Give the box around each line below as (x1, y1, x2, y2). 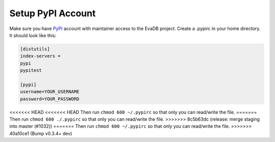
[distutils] (20, 46, 50, 52)
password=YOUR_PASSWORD (20, 96, 80, 102)
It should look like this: (9, 32, 57, 38)
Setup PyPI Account (9, 8, 96, 19)
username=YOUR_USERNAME (20, 89, 80, 95)
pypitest (20, 68, 42, 73)
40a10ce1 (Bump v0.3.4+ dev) (9, 130, 72, 136)
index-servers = (20, 53, 61, 59)
